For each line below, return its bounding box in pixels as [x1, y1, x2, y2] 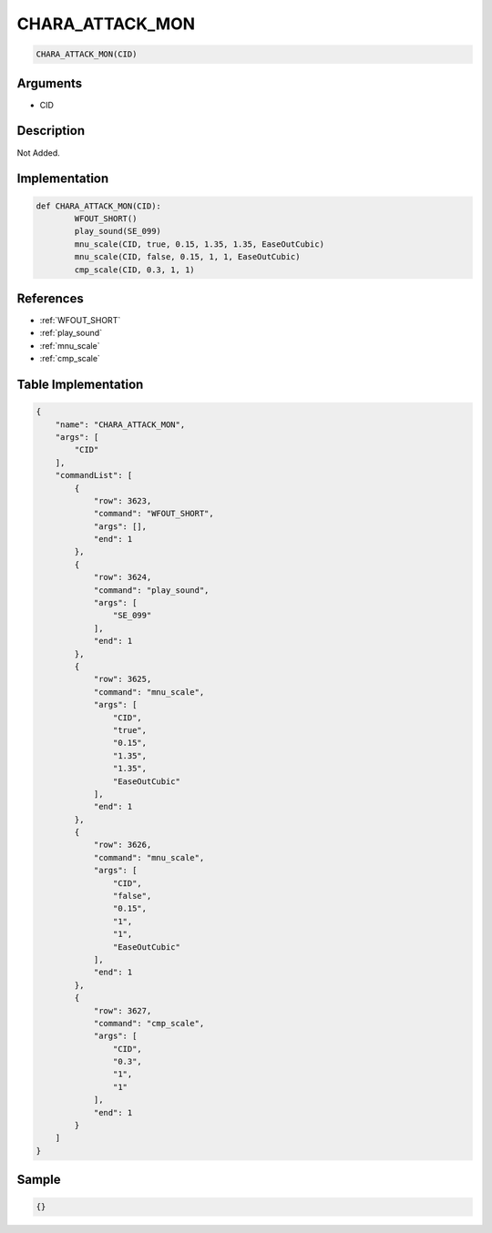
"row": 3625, [93, 674, 152, 685]
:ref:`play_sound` [39, 328, 103, 339]
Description [16, 123, 86, 138]
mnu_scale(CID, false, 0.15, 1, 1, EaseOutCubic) [74, 251, 301, 262]
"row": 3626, [93, 840, 152, 851]
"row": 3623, [93, 495, 152, 505]
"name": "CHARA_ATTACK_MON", [55, 419, 186, 430]
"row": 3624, [93, 572, 152, 583]
